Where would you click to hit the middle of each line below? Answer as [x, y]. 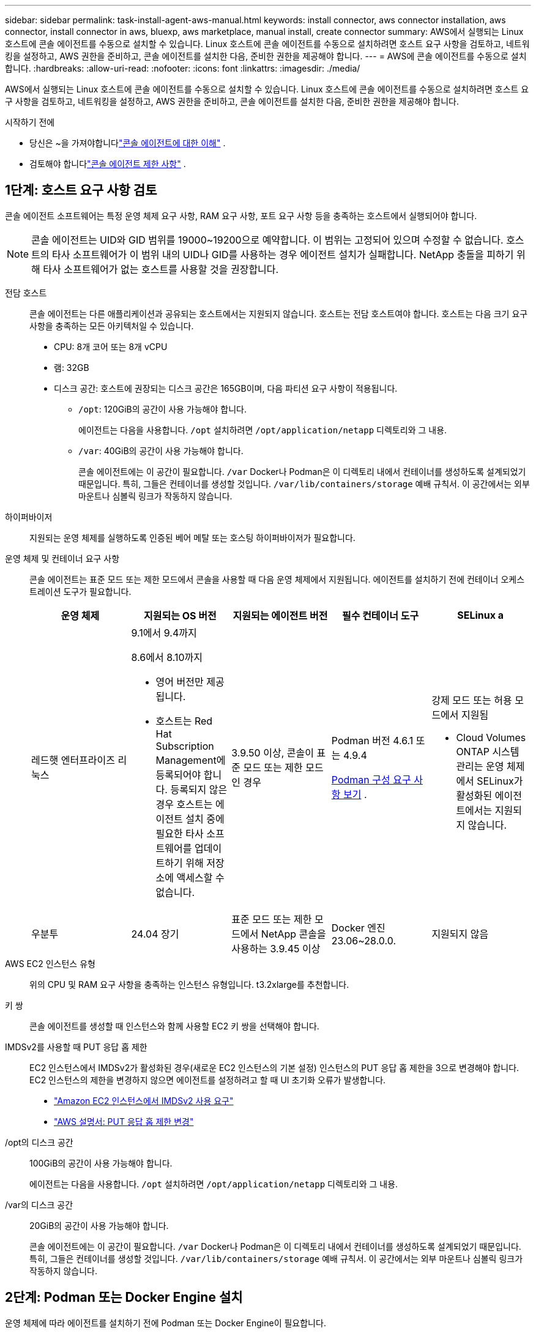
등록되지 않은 [199, 789]
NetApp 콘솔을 [293, 934]
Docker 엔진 [358, 928]
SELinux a [481, 615]
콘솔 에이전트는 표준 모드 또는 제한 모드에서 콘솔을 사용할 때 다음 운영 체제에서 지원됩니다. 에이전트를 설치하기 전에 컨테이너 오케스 [277, 579]
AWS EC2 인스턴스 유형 [50, 963]
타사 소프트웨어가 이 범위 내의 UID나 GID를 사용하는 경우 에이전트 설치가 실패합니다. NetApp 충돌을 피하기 [283, 254]
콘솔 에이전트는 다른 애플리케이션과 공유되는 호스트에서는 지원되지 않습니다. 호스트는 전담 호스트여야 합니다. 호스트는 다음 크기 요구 [279, 313]
